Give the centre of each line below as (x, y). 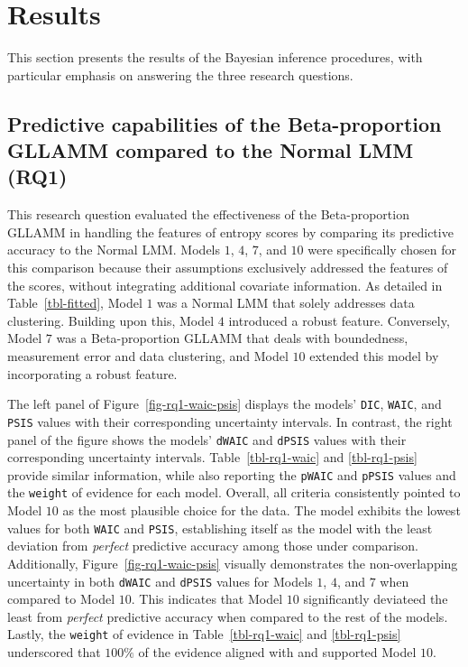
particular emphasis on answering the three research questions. (180, 74)
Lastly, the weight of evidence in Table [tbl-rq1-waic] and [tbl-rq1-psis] (204, 634)
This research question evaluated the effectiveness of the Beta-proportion (208, 214)
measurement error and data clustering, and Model (148, 356)
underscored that (54, 652)
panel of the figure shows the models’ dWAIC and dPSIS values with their (207, 439)
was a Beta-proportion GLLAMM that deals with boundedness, (232, 338)
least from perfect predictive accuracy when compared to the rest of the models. (228, 616)
